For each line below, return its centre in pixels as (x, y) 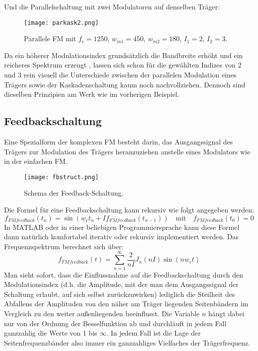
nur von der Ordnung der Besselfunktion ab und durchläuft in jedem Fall (115, 323)
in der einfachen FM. (36, 161)
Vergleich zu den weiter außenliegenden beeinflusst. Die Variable (102, 313)
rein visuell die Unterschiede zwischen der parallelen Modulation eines (130, 75)
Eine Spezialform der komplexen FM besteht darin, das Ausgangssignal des (119, 142)
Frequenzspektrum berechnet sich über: (64, 246)
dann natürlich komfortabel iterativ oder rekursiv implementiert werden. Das (122, 237)
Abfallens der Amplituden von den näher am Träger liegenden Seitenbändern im (126, 304)
